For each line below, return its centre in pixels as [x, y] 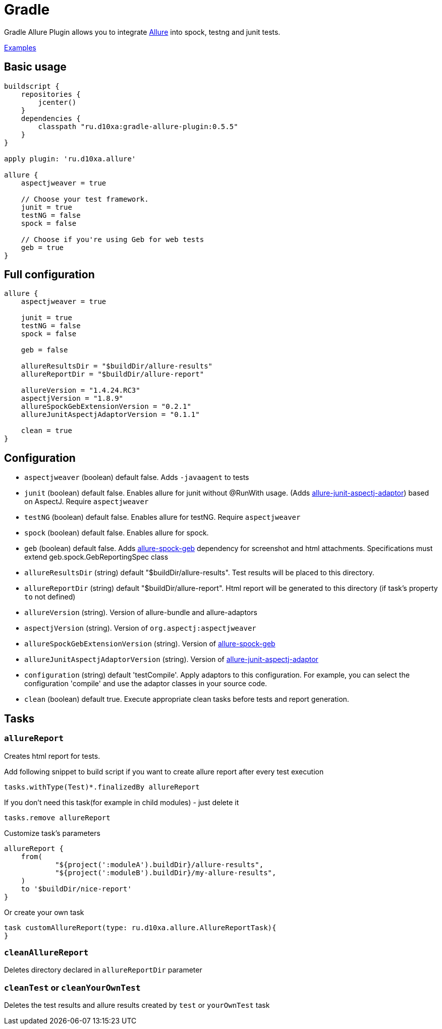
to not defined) [50, 597]
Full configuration [49, 275]
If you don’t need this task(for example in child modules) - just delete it [122, 802]
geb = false [44, 350]
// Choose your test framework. [85, 199]
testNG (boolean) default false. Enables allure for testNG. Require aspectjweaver [162, 517]
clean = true [46, 431]
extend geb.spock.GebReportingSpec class [96, 557]
